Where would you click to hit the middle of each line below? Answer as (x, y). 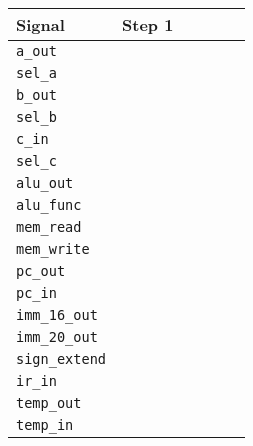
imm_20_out (57, 337)
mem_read (49, 227)
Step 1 (148, 24)
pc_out (41, 271)
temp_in (45, 425)
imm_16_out (57, 315)
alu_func (49, 205)
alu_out (45, 183)
